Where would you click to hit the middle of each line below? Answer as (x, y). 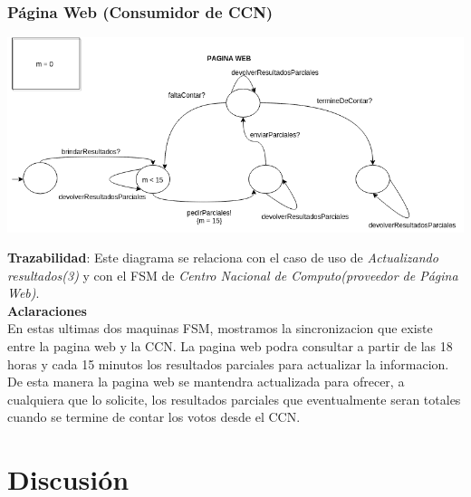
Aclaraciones (47, 310)
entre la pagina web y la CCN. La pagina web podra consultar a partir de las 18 (230, 346)
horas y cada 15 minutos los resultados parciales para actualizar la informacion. (228, 363)
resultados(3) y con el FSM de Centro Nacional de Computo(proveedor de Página (233, 275)
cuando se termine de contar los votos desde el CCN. (154, 417)
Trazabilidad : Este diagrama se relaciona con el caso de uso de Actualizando (223, 258)
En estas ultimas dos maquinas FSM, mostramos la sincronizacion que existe (220, 328)
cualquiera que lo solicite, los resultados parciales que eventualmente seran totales (234, 399)
